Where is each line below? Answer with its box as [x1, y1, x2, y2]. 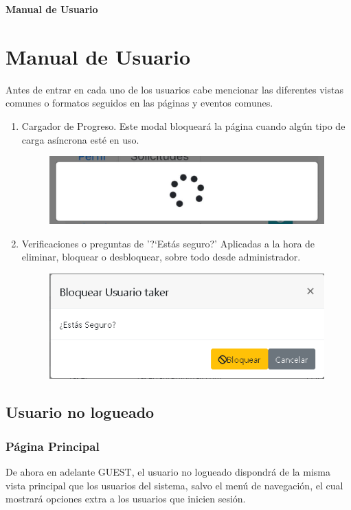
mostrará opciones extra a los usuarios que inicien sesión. [5, 491, 246, 506]
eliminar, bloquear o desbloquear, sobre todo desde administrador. [21, 250, 301, 264]
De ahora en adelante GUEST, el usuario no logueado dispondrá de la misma [5, 465, 330, 479]
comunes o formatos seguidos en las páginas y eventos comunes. [5, 96, 273, 110]
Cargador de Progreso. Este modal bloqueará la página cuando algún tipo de [21, 118, 346, 133]
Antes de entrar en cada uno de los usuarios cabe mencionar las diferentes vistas [5, 82, 343, 96]
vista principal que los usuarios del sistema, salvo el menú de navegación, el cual [5, 478, 343, 492]
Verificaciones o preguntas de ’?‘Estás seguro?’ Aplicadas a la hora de [21, 236, 315, 250]
